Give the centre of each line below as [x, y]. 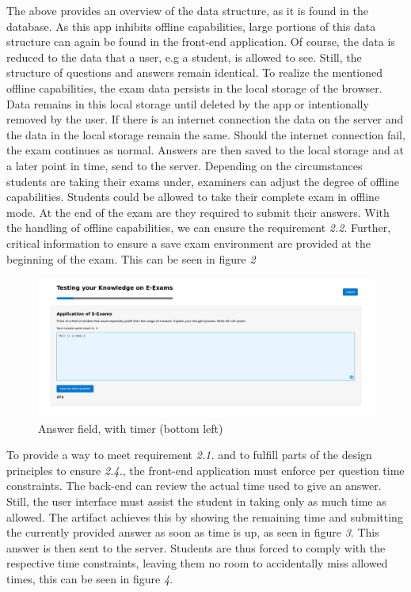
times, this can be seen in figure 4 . [90, 579]
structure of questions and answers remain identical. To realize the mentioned [195, 72]
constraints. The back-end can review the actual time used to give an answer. [194, 486]
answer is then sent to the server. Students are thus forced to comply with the [196, 547]
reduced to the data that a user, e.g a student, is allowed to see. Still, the [184, 57]
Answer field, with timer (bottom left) [131, 428]
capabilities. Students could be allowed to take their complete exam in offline [193, 197]
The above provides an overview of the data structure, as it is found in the [188, 10]
